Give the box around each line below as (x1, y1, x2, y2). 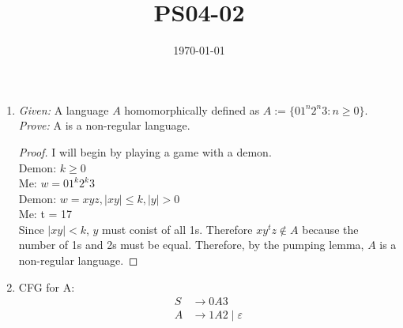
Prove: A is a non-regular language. (18, 117, 190, 134)
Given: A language (18, 101, 109, 118)
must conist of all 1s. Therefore (102, 221, 253, 237)
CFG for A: (18, 278, 75, 295)
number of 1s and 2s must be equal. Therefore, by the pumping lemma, (18, 236, 364, 253)
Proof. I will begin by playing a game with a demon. (18, 143, 272, 160)
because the (302, 221, 359, 237)
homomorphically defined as (124, 101, 260, 118)
